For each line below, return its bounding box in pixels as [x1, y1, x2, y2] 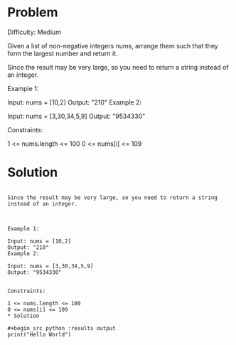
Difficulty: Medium [7, 28, 62, 36]
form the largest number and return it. [7, 49, 118, 58]
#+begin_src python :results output [7, 324, 116, 331]
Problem [7, 4, 58, 21]
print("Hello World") [7, 331, 72, 338]
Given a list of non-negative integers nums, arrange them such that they [7, 41, 218, 50]
